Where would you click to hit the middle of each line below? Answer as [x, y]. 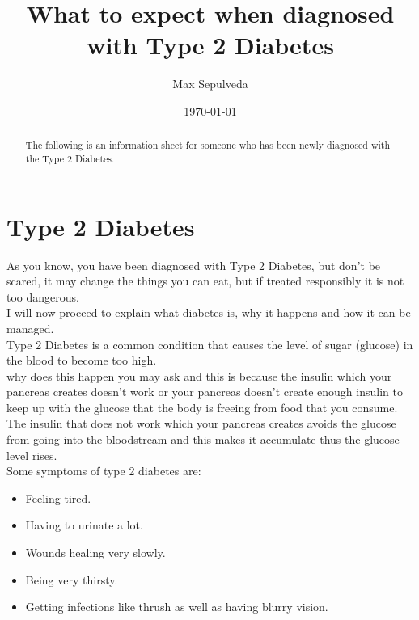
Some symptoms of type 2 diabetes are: [104, 471]
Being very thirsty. [72, 579]
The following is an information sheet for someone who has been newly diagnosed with [208, 145]
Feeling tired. [58, 498]
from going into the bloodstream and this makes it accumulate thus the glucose [203, 439]
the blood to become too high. [82, 360]
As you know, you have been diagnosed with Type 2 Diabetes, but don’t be [194, 265]
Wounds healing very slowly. [95, 553]
